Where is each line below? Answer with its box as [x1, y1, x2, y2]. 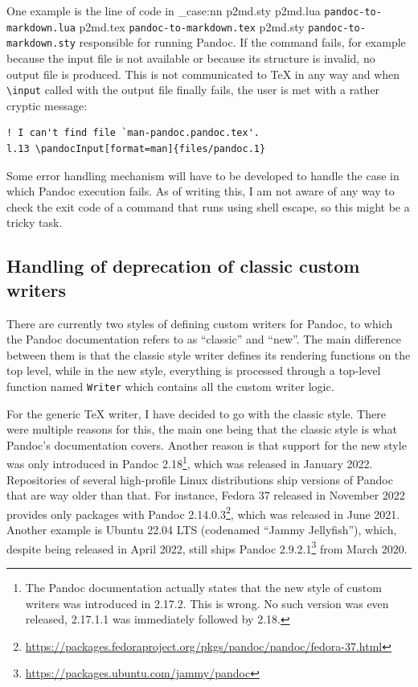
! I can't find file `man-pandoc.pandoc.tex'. [6, 127, 260, 139]
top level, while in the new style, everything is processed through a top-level [6, 362, 381, 379]
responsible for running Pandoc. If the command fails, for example [79, 34, 406, 51]
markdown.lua [6, 22, 76, 34]
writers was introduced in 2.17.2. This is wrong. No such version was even [25, 594, 389, 611]
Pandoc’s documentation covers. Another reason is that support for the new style [6, 436, 407, 453]
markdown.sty [6, 38, 76, 50]
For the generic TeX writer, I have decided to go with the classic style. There [6, 405, 386, 422]
